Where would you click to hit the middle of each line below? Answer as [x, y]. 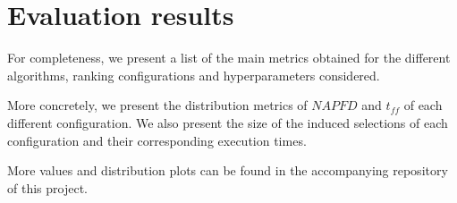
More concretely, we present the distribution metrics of [157, 105]
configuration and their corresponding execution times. [157, 140]
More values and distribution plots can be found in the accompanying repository [228, 170]
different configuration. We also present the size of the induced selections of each [228, 122]
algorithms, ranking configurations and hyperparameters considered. [194, 75]
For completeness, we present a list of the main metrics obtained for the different [229, 58]
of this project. [47, 187]
